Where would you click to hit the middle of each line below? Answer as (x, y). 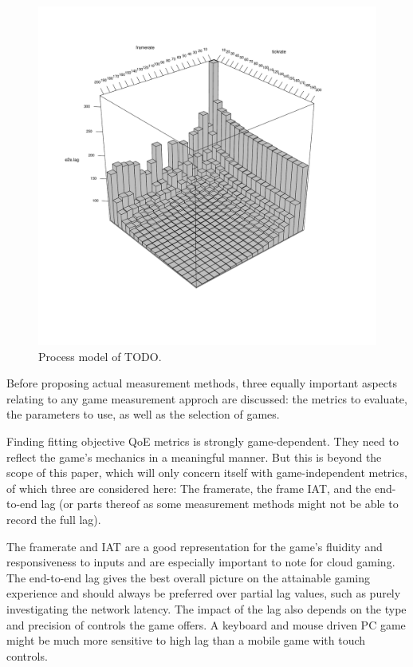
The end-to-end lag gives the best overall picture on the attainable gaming (188, 577)
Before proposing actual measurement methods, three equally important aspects (202, 383)
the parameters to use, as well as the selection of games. (143, 414)
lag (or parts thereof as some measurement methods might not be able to (220, 504)
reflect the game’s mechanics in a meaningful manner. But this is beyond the (194, 457)
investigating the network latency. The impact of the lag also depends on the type (206, 608)
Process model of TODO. (100, 356)
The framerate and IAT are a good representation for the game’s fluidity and (195, 546)
